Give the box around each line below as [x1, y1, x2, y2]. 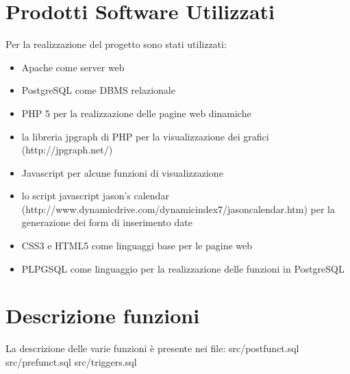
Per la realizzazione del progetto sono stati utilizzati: [5, 37, 227, 51]
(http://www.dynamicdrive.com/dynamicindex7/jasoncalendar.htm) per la [21, 201, 335, 216]
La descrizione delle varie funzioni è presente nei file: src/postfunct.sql [5, 341, 299, 356]
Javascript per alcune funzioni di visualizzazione [21, 165, 223, 179]
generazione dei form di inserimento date [21, 215, 192, 229]
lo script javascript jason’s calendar [21, 188, 169, 203]
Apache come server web [21, 60, 125, 74]
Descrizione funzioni [5, 301, 200, 329]
